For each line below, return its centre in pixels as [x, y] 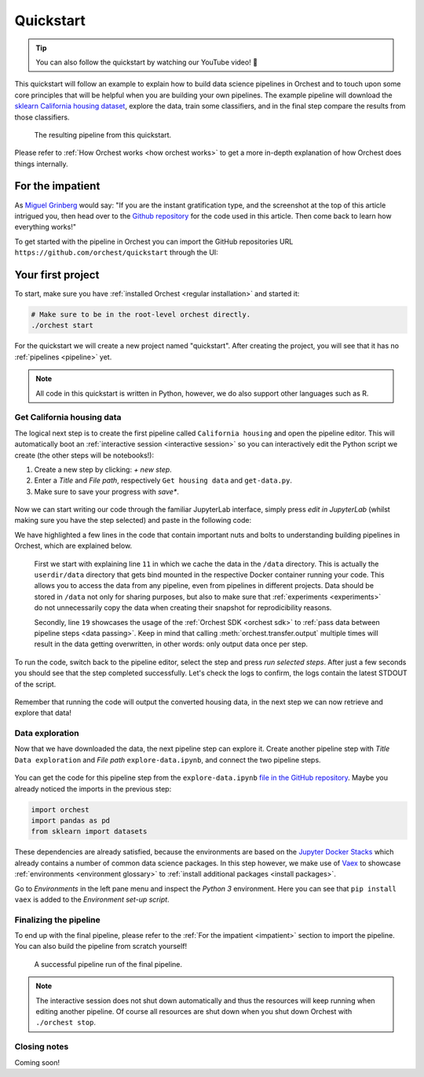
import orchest [60, 809]
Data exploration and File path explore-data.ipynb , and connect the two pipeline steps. [168, 759]
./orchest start [62, 325]
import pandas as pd [70, 820]
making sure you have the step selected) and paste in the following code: [133, 520]
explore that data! [43, 713]
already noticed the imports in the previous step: [93, 788]
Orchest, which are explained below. [73, 546]
